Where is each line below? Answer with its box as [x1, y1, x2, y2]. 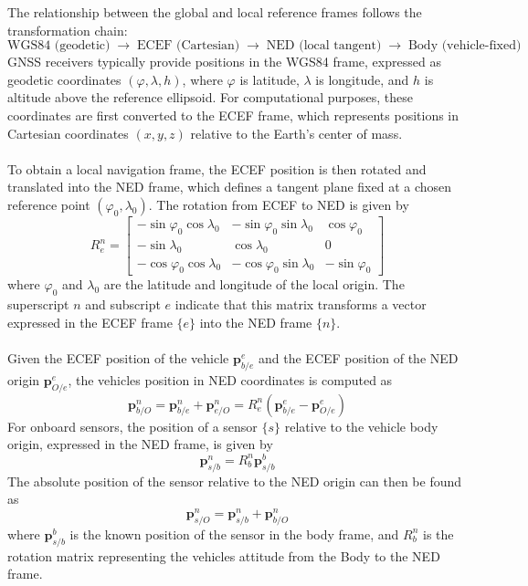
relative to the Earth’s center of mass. [190, 123, 403, 142]
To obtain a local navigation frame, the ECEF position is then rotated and [7, 159, 427, 178]
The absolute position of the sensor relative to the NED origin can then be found [7, 471, 462, 490]
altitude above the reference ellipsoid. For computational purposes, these [7, 88, 414, 107]
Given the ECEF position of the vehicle [7, 349, 229, 368]
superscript [7, 295, 69, 314]
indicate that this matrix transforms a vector [174, 295, 427, 314]
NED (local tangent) [266, 39, 382, 53]
